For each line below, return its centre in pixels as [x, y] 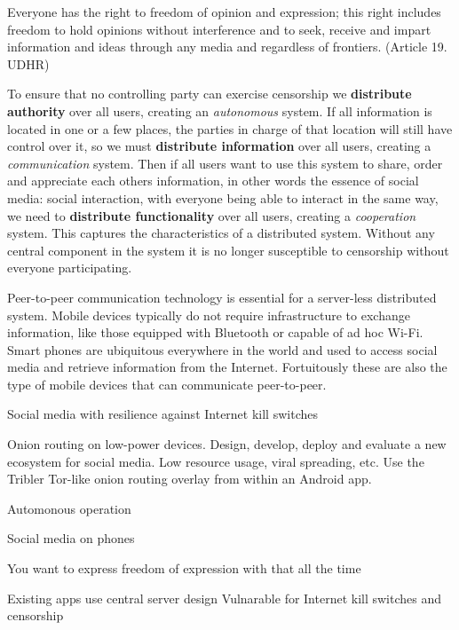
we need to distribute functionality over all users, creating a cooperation [212, 215]
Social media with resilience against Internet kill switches [162, 414]
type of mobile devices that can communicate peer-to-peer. [167, 384]
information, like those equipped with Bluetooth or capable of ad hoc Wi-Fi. [215, 332]
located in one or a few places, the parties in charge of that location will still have [230, 128]
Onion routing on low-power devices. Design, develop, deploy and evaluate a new [227, 444]
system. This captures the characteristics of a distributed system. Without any [221, 233]
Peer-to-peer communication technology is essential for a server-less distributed [222, 297]
